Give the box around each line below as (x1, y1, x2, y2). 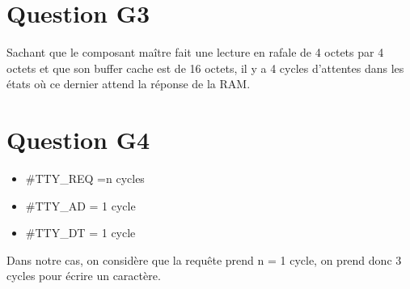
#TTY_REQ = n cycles (25, 170, 145, 187)
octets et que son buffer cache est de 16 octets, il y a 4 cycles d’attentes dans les (6, 59, 404, 76)
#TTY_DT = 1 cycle (25, 224, 136, 241)
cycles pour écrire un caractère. (6, 267, 161, 284)
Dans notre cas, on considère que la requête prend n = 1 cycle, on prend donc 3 (6, 251, 402, 268)
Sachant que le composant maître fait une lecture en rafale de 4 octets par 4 (6, 44, 384, 61)
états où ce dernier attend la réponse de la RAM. (6, 75, 251, 92)
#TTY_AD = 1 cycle (25, 197, 136, 214)
